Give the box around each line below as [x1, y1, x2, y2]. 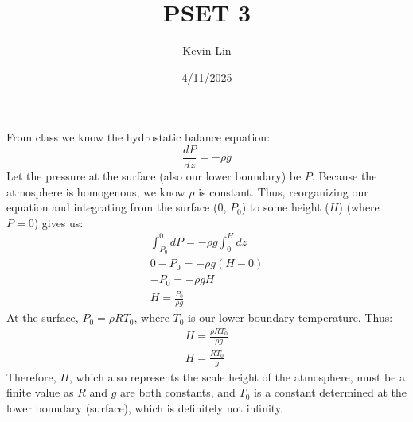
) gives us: [33, 214, 84, 230]
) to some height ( [241, 199, 329, 215]
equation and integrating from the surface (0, [6, 199, 227, 215]
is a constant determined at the [254, 384, 407, 401]
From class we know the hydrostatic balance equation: [6, 129, 271, 145]
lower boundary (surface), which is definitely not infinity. [6, 399, 283, 416]
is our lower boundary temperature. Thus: [188, 309, 393, 326]
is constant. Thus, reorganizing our [198, 183, 368, 199]
